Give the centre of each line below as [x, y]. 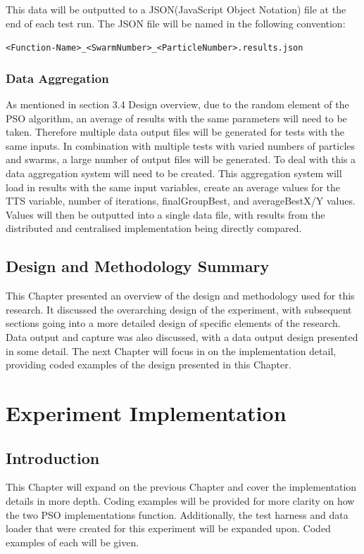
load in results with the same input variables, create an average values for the [173, 187]
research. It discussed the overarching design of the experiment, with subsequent [179, 309]
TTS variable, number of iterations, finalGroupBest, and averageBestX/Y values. [181, 201]
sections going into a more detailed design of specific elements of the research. [173, 323]
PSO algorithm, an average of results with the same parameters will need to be [176, 118]
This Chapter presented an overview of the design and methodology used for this [180, 296]
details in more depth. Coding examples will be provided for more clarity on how [180, 500]
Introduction [53, 457]
